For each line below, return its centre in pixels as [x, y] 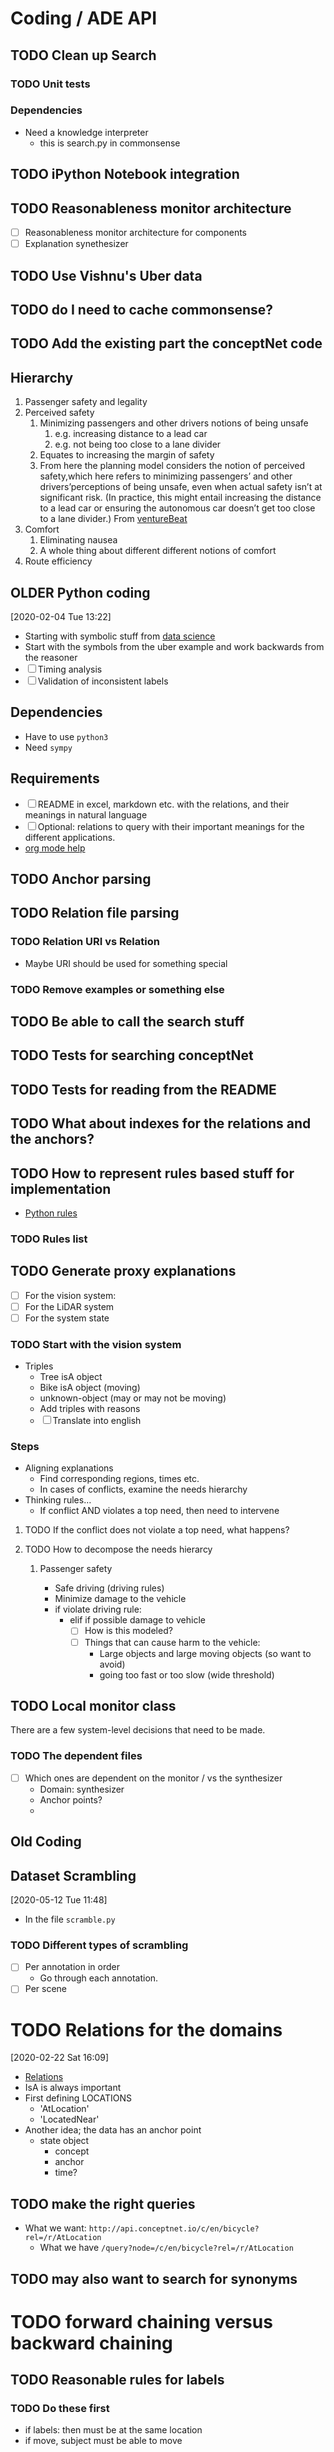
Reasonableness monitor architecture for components [136, 232]
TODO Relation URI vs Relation [85, 942]
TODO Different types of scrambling [99, 1945]
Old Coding [46, 1842]
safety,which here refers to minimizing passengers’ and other [166, 476]
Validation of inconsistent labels [103, 681]
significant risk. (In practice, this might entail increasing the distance [180, 498]
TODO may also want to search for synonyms [154, 2278]
